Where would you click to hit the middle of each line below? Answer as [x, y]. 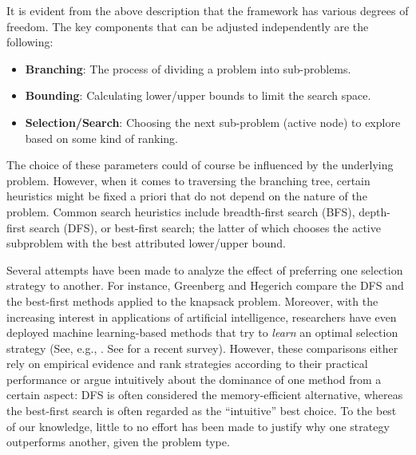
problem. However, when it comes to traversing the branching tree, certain [188, 180]
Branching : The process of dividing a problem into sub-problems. [188, 68]
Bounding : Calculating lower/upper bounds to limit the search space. [198, 95]
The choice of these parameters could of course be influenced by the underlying [200, 165]
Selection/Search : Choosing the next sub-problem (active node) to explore [213, 122]
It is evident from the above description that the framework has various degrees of [208, 10]
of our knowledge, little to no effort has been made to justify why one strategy [198, 426]
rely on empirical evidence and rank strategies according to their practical [187, 364]
